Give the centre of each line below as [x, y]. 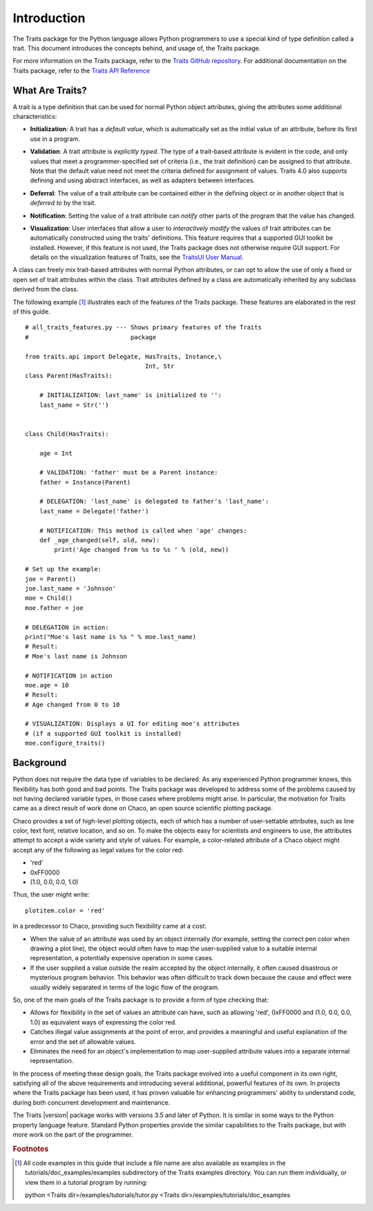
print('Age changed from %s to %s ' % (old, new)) [142, 550]
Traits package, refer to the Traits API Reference [81, 70]
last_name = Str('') [74, 405]
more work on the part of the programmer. [73, 1135]
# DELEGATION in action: [67, 627]
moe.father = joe [54, 608]
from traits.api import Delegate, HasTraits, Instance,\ [124, 356]
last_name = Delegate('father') [94, 511]
